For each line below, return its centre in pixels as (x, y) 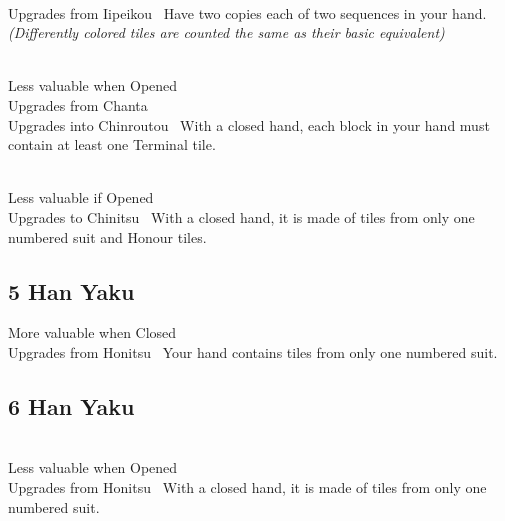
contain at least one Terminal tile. (112, 144)
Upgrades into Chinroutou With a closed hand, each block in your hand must (249, 124)
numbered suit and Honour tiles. (107, 236)
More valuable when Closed (92, 332)
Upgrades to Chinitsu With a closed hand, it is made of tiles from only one (241, 216)
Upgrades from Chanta (78, 104)
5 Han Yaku (71, 290)
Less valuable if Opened (81, 197)
